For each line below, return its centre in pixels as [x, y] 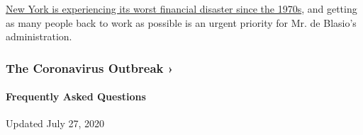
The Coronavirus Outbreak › [90, 67]
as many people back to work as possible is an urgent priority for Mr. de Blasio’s [181, 22]
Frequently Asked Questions [76, 96]
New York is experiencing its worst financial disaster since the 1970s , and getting [181, 8]
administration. [39, 36]
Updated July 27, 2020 [55, 123]
